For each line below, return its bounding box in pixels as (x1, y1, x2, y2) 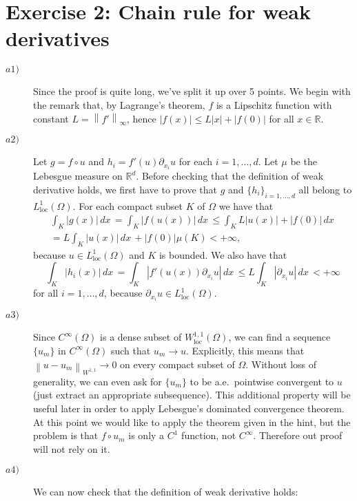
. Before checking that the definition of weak (136, 169, 324, 183)
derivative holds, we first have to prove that (33, 182, 218, 196)
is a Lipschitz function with (216, 97, 332, 111)
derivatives (6, 24, 110, 52)
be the (290, 154, 317, 169)
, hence (126, 111, 156, 125)
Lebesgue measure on (33, 169, 123, 183)
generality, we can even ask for (33, 374, 162, 388)
